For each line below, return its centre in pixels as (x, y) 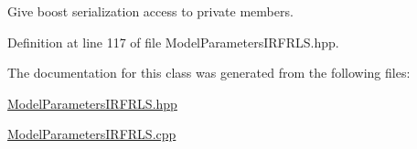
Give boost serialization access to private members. (150, 11)
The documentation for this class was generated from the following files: (209, 73)
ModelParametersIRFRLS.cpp (92, 134)
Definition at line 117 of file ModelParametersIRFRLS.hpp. (173, 42)
